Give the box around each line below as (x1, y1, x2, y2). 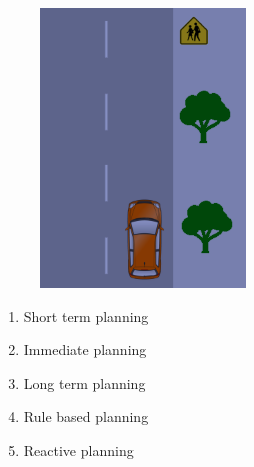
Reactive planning (23, 439, 134, 460)
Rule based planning (23, 406, 149, 427)
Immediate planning (23, 339, 147, 360)
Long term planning (23, 372, 146, 393)
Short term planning (23, 305, 149, 326)
